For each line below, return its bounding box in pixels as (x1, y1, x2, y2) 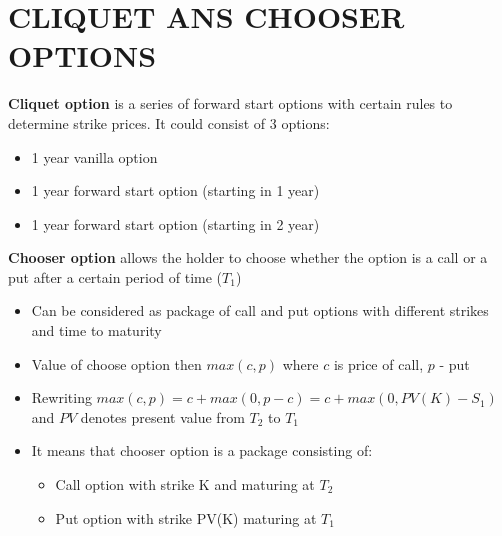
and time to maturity (31, 320, 162, 341)
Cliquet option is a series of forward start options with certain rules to (8, 93, 453, 114)
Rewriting (31, 387, 92, 408)
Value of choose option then (31, 353, 202, 374)
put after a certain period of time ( (8, 266, 223, 287)
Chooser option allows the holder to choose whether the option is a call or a (8, 247, 488, 268)
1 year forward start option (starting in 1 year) (31, 180, 320, 201)
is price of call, (333, 353, 424, 374)
